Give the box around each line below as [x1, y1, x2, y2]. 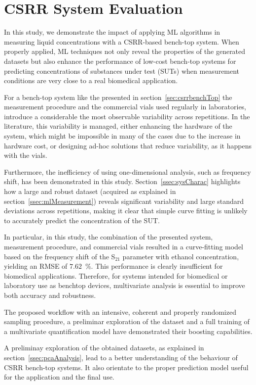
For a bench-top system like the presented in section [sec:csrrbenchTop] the [4, 92, 232, 102]
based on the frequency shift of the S [4, 251, 115, 261]
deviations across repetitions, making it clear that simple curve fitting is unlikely [4, 205, 248, 216]
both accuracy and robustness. [4, 289, 96, 300]
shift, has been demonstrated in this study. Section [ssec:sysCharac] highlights [4, 176, 241, 187]
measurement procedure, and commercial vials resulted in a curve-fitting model [4, 241, 244, 251]
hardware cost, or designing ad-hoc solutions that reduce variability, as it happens [4, 140, 252, 150]
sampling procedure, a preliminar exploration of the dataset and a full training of [4, 316, 250, 327]
